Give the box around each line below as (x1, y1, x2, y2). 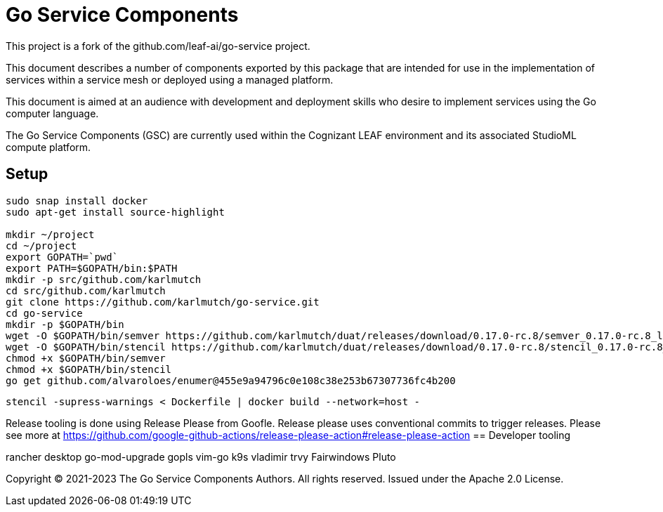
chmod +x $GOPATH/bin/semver (6, 352, 166, 364)
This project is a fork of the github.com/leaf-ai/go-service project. (6, 39, 310, 52)
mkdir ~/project (6, 228, 95, 240)
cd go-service (6, 307, 83, 319)
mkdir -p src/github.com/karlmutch (6, 273, 202, 285)
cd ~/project (6, 239, 77, 251)
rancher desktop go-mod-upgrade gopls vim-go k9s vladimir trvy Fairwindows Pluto (6, 450, 396, 463)
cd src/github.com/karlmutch (6, 284, 166, 296)
